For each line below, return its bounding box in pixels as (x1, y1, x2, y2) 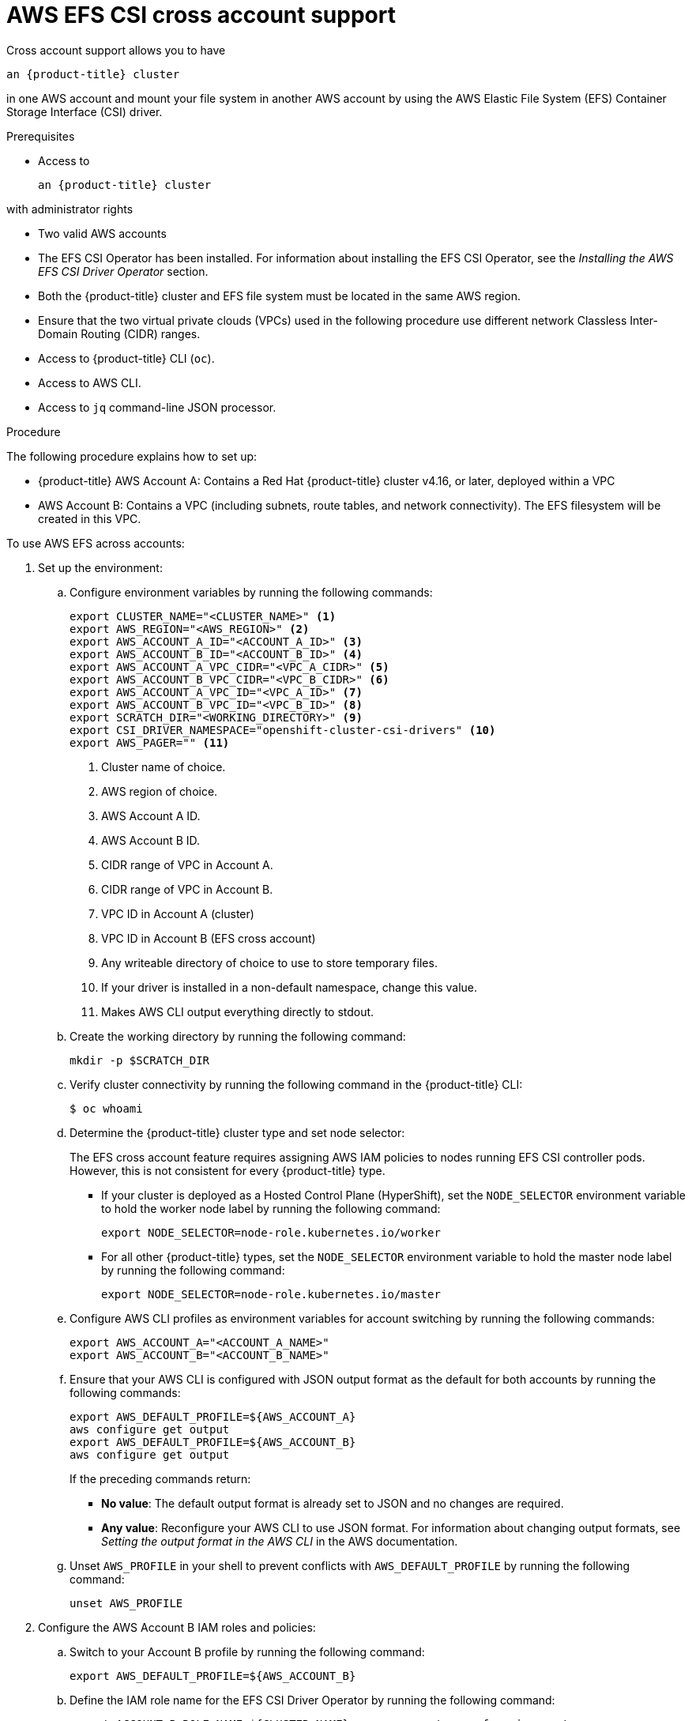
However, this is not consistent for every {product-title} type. (70, 1163, 385, 1177)
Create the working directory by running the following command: (70, 1029, 406, 1043)
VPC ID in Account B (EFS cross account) (101, 931, 316, 945)
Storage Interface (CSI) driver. (6, 104, 163, 119)
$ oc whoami (70, 1102, 143, 1115)
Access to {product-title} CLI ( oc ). (38, 351, 215, 365)
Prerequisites (6, 129, 75, 143)
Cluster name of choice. (101, 759, 226, 774)
